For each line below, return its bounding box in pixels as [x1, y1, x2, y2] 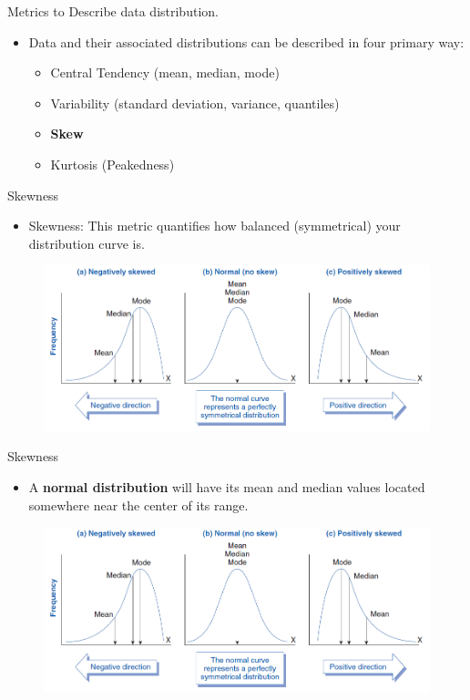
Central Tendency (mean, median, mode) [50, 63, 280, 82]
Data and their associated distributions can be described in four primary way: [28, 32, 465, 51]
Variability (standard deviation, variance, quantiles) [50, 93, 340, 112]
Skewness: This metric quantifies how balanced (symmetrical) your [28, 216, 401, 235]
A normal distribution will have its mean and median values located [28, 478, 425, 497]
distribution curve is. [28, 233, 145, 252]
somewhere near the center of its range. [28, 495, 249, 514]
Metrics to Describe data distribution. [7, 2, 219, 20]
